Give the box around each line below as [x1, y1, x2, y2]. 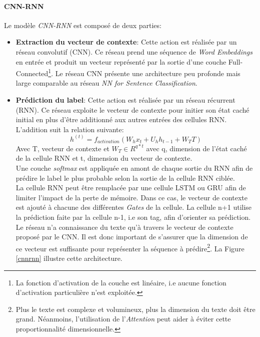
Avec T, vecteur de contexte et [15, 143, 109, 153]
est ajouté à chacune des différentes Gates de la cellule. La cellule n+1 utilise [15, 202, 252, 212]
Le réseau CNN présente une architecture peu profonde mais [55, 68, 240, 78]
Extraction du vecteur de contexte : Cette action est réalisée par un [15, 37, 237, 47]
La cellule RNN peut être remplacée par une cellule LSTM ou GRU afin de [15, 182, 246, 193]
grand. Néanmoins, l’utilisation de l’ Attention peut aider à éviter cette [15, 313, 231, 324]
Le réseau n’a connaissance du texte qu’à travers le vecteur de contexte [15, 221, 233, 232]
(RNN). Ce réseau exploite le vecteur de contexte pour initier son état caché [15, 104, 249, 115]
